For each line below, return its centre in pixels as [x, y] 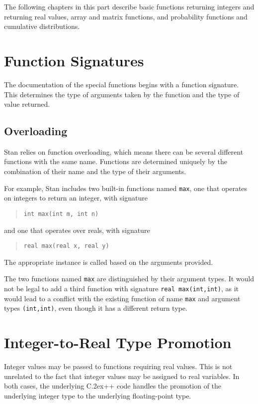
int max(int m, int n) [61, 214]
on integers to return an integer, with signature [76, 198]
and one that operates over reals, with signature [77, 230]
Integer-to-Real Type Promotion [118, 342]
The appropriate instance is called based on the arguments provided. [109, 262]
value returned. [27, 104]
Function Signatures [74, 60]
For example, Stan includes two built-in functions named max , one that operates [126, 188]
